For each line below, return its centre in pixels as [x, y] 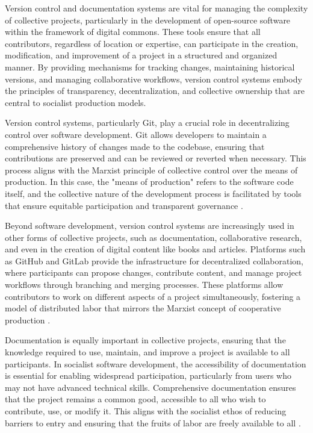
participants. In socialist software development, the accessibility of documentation [156, 363]
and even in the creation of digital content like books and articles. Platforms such [155, 249]
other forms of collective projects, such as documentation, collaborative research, [153, 237]
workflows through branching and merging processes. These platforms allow [144, 285]
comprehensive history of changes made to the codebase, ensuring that [135, 146]
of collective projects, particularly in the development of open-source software [148, 20]
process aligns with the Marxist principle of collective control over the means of [151, 170]
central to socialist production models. [76, 102]
